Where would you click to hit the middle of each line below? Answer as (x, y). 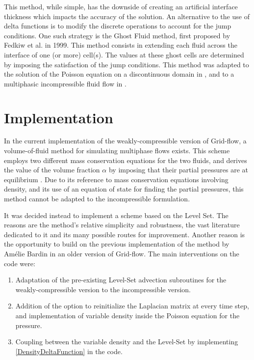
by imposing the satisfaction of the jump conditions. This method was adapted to (127, 64)
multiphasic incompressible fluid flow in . (65, 83)
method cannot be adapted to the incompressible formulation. (97, 199)
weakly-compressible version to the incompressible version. (103, 289)
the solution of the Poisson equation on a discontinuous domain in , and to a (119, 74)
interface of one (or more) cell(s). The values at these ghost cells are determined (124, 54)
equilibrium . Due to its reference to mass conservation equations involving (116, 179)
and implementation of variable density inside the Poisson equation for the (127, 315)
